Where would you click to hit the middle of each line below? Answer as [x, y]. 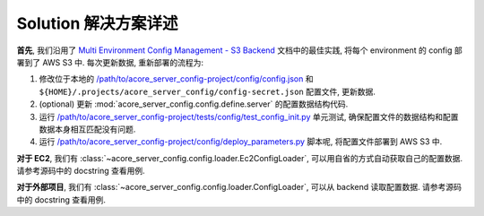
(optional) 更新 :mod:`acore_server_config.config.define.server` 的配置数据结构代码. [194, 104]
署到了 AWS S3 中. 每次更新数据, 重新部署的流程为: [110, 62]
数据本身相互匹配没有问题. [87, 129]
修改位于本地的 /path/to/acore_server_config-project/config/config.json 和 [176, 79]
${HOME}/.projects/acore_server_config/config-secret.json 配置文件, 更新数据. [207, 91]
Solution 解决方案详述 [97, 23]
